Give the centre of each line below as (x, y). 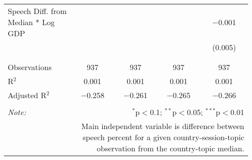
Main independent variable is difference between (163, 126)
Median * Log (31, 22)
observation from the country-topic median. (170, 148)
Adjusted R (27, 95)
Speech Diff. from (37, 11)
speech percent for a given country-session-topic (163, 137)
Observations (30, 67)
